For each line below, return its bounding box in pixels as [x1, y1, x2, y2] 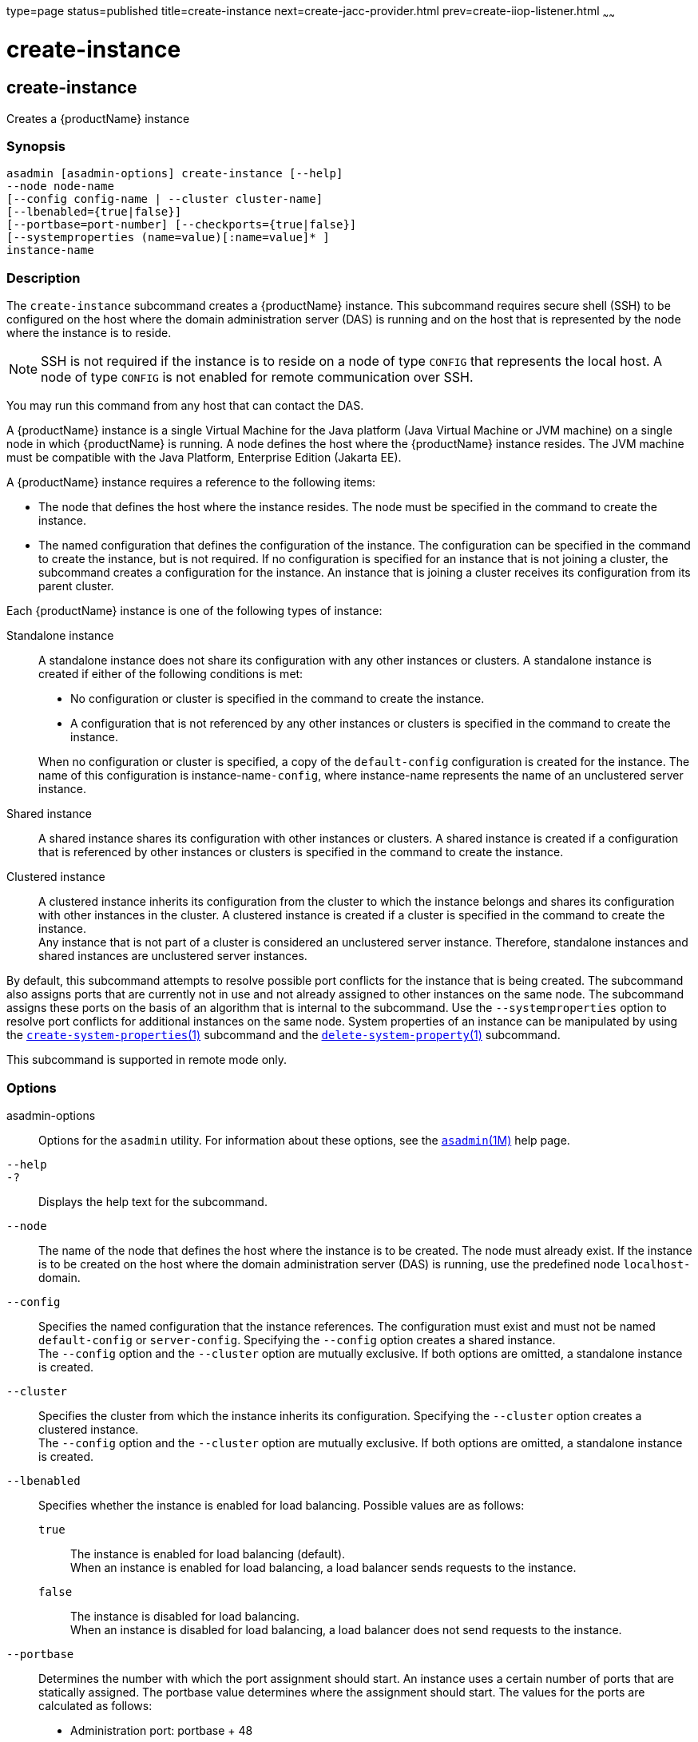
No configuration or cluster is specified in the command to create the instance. [70, 692, 485, 706]
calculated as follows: [38, 1698, 153, 1712]
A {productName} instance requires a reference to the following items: [6, 475, 376, 490]
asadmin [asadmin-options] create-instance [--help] [6, 167, 343, 181]
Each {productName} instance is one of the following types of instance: [6, 604, 383, 618]
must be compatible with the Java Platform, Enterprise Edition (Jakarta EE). [6, 450, 402, 465]
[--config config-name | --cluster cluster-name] [6, 192, 323, 206]
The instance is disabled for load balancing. [70, 1609, 299, 1623]
